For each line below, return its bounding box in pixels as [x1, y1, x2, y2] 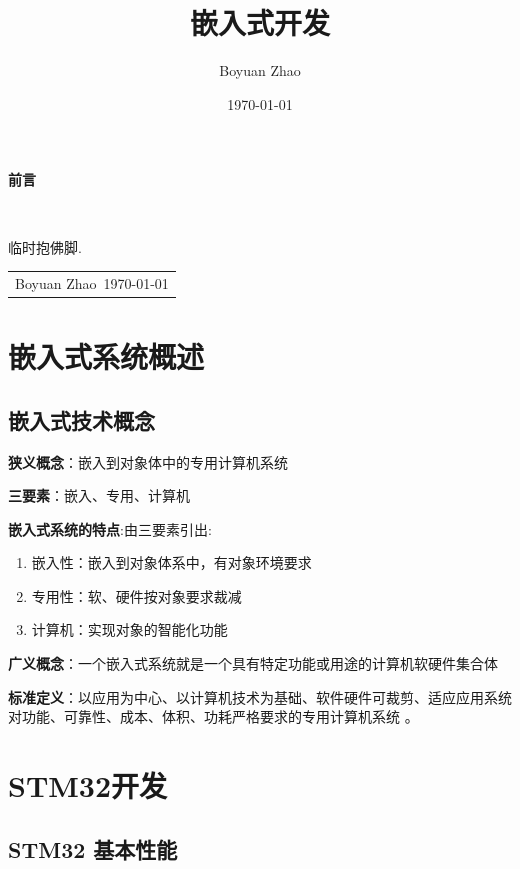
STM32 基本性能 [8, 833, 178, 864]
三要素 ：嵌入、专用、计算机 [8, 485, 190, 506]
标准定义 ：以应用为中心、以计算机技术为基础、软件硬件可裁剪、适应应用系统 [8, 686, 512, 707]
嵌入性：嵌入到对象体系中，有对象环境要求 [31, 552, 312, 573]
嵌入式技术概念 [8, 404, 155, 435]
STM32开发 [8, 765, 168, 806]
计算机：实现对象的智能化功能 [31, 619, 228, 640]
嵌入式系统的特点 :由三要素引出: [8, 518, 212, 539]
